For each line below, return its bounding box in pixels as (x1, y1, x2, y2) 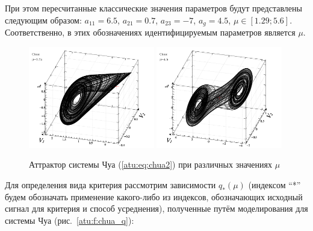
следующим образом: (5, 13, 82, 26)
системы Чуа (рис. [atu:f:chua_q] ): (5, 214, 134, 226)
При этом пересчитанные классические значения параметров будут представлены (5, 2, 302, 14)
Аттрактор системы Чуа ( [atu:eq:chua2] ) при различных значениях (29, 158, 273, 171)
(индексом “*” (248, 179, 301, 191)
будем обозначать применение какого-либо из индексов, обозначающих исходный (5, 190, 303, 203)
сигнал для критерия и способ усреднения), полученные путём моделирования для (5, 202, 308, 215)
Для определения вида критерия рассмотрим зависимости (5, 179, 216, 191)
